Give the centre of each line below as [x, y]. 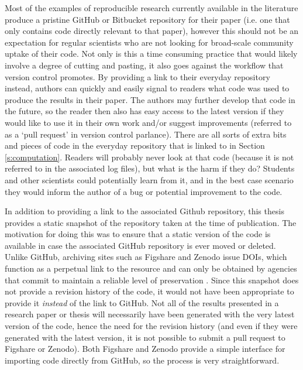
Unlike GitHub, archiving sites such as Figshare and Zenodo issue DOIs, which [146, 257]
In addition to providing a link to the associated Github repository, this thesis [144, 211]
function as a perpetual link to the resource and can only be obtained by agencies [151, 268]
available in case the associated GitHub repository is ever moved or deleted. [140, 245]
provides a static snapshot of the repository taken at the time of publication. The [151, 222]
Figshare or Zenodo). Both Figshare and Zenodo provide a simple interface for [145, 349]
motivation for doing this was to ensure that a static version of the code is [138, 234]
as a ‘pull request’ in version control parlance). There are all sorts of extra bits [146, 134]
